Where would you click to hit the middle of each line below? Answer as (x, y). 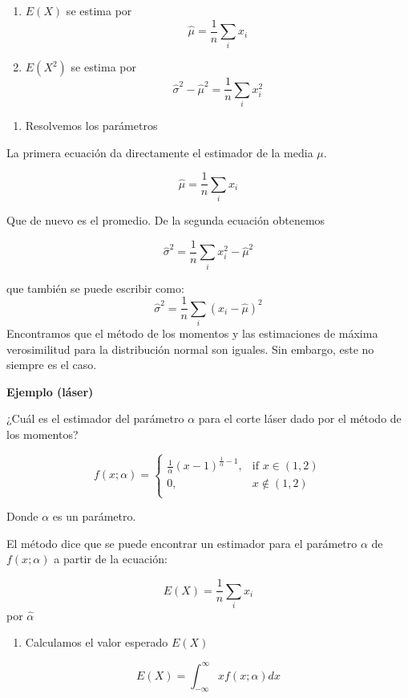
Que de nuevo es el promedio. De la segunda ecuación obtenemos (166, 220)
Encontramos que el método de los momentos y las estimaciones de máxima (192, 333)
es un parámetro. (94, 516)
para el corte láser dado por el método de (300, 418)
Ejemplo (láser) (50, 391)
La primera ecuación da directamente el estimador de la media (160, 152)
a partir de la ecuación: (111, 559)
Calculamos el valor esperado (97, 642)
